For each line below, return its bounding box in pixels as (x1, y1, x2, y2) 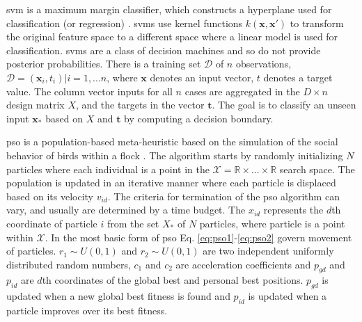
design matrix (6, 97, 65, 112)
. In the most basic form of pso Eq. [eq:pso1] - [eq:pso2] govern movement (45, 230, 352, 244)
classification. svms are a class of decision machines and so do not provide (6, 42, 321, 57)
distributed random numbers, (6, 257, 131, 271)
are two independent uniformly (203, 243, 334, 258)
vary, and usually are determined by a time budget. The (6, 202, 246, 217)
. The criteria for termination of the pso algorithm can (107, 188, 340, 203)
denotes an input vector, (150, 70, 254, 84)
